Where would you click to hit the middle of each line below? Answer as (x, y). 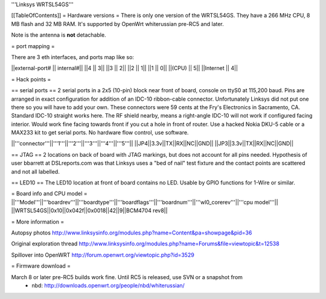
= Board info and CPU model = (49, 194)
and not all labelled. (35, 171)
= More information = (38, 222)
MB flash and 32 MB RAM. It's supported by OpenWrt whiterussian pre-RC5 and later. (118, 24)
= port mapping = (33, 46)
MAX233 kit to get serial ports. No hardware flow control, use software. (100, 133)
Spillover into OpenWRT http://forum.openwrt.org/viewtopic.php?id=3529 (103, 255)
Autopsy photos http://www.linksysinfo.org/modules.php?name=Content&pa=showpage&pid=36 (132, 233)
